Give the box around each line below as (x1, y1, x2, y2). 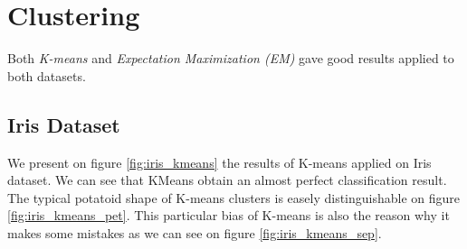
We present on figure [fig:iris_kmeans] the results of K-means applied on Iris (7, 152, 432, 171)
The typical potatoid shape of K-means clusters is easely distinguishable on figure (7, 188, 461, 207)
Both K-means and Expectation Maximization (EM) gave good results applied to (7, 49, 454, 68)
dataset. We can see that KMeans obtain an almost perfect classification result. (7, 171, 447, 189)
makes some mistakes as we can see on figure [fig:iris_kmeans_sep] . (7, 223, 382, 242)
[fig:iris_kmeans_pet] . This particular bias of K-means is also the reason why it (7, 206, 450, 225)
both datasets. (7, 66, 86, 85)
